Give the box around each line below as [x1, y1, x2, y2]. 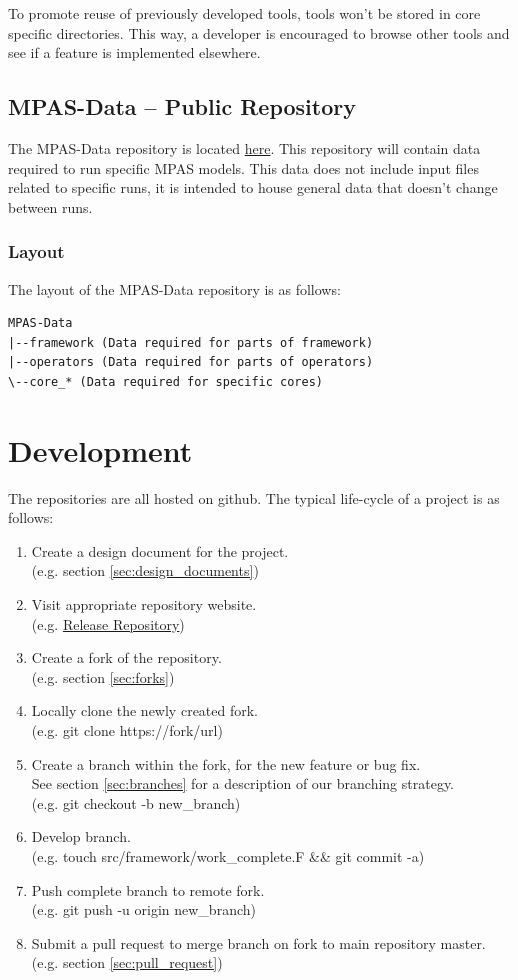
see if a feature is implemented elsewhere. [8, 42, 261, 63]
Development [8, 429, 193, 470]
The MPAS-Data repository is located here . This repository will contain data [8, 137, 481, 158]
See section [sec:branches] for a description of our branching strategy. [31, 773, 455, 794]
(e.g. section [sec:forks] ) [31, 666, 175, 687]
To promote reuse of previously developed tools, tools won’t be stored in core [8, 3, 481, 23]
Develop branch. [31, 826, 131, 847]
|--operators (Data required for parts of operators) [8, 355, 374, 370]
